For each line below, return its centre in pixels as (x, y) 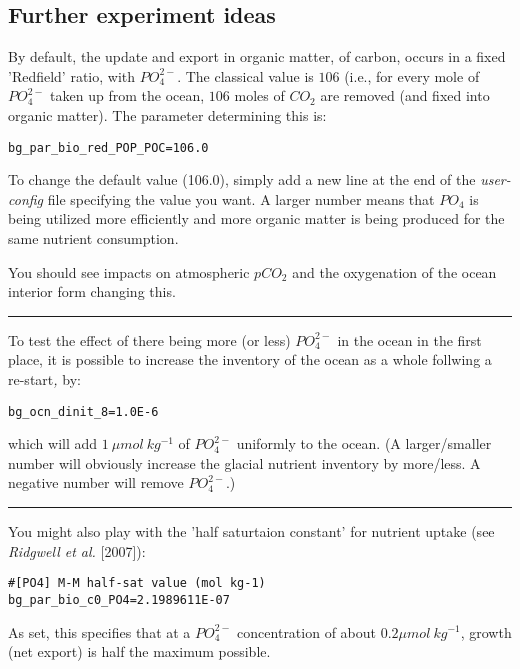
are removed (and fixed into (405, 95)
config (26, 198)
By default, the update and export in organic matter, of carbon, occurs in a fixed (257, 56)
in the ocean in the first (409, 339)
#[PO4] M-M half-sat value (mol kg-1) (137, 583)
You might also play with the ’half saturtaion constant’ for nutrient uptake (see (251, 531)
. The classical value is (245, 75)
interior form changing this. (92, 291)
